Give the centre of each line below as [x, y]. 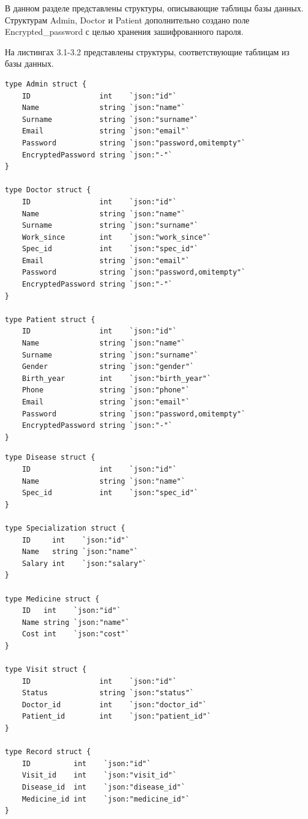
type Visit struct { [46, 670]
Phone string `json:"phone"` [106, 390]
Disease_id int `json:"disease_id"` [104, 787]
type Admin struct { [46, 84]
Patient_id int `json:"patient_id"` [116, 717]
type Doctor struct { [48, 190]
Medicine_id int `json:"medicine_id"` [106, 799]
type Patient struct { [50, 319]
